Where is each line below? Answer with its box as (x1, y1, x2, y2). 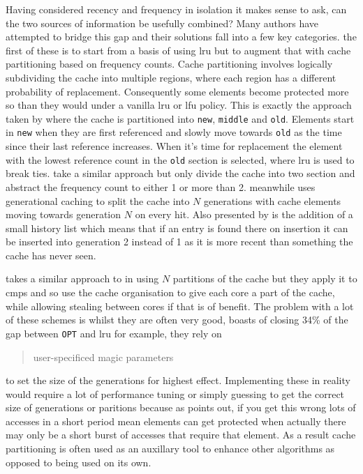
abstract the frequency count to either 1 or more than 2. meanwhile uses (6, 179, 316, 194)
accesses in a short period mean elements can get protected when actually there (6, 413, 346, 428)
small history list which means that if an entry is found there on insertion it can (6, 220, 348, 235)
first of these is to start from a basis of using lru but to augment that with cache (6, 43, 351, 57)
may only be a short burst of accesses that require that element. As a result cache (6, 427, 356, 442)
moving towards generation (6, 207, 121, 222)
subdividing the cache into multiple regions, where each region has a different (6, 70, 336, 84)
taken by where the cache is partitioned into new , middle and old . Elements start (6, 111, 355, 125)
